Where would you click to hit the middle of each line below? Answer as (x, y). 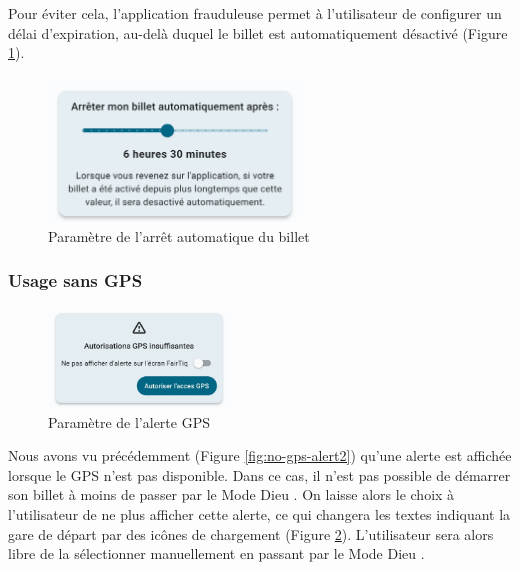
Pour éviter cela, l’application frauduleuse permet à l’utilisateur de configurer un (255, 13)
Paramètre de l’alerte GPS (129, 421)
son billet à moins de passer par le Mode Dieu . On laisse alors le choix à (231, 494)
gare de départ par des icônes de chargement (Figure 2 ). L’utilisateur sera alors (251, 533)
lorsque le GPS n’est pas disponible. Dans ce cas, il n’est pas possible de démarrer (259, 474)
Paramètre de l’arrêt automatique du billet (179, 235)
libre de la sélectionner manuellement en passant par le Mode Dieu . (216, 553)
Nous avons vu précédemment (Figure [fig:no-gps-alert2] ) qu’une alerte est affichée (260, 455)
